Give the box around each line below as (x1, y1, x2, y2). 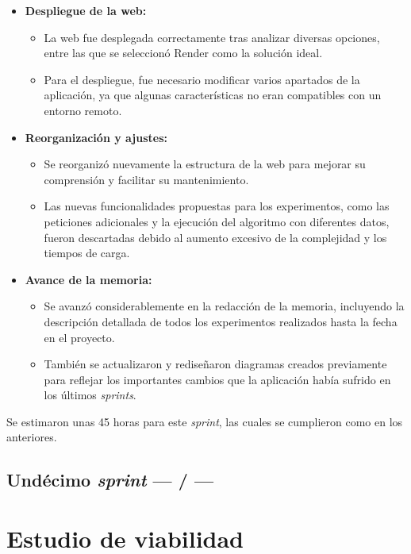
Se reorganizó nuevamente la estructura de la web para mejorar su (44, 156, 366, 172)
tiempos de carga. (44, 244, 130, 261)
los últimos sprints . (44, 387, 136, 403)
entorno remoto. (44, 102, 122, 118)
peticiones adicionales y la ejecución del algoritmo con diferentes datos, (44, 213, 390, 229)
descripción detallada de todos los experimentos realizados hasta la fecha (44, 313, 398, 329)
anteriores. (6, 429, 57, 445)
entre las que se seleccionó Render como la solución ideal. (44, 44, 323, 61)
